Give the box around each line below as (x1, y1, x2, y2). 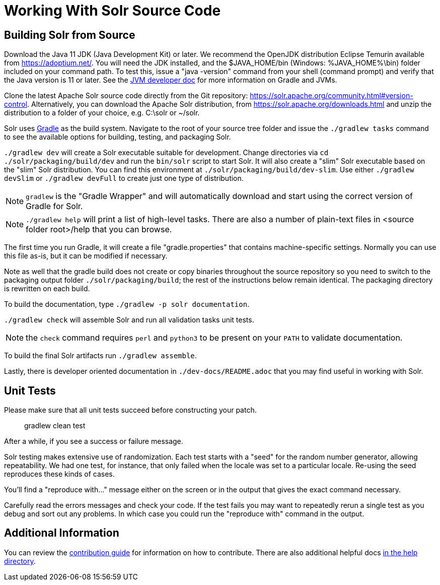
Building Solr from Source (4, 28, 135, 41)
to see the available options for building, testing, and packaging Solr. (4, 133, 231, 142)
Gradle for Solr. (26, 201, 83, 212)
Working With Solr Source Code (4, 2, 221, 19)
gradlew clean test (24, 421, 86, 430)
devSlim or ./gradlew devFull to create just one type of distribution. (4, 174, 244, 183)
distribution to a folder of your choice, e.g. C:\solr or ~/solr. (4, 108, 200, 117)
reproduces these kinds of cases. (4, 470, 115, 479)
